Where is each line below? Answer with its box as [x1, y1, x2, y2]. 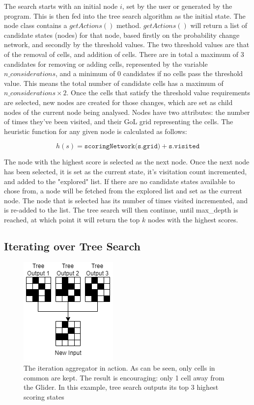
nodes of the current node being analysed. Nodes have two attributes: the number [4, 107, 250, 117]
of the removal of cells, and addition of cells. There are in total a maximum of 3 [4, 49, 244, 59]
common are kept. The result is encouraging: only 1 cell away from [24, 372, 225, 382]
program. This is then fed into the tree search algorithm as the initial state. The [4, 10, 246, 21]
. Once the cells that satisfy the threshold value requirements [66, 87, 250, 98]
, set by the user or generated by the [122, 1, 232, 11]
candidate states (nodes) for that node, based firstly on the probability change [4, 29, 240, 40]
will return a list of [190, 20, 248, 30]
